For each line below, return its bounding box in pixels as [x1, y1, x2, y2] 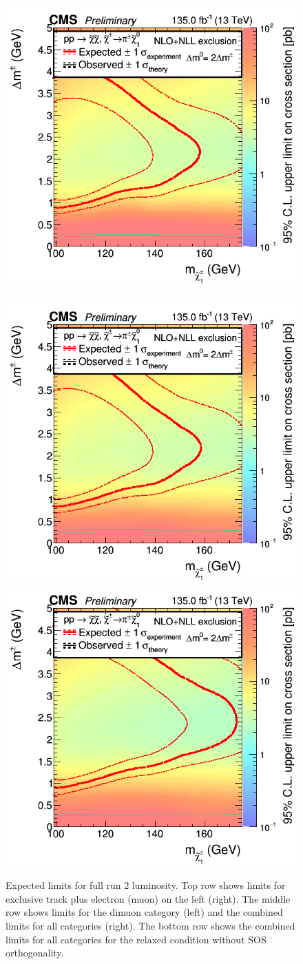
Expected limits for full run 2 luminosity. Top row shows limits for [6, 878, 286, 892]
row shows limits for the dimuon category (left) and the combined [6, 905, 283, 919]
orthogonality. [6, 945, 64, 960]
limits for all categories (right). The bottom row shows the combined [6, 918, 295, 932]
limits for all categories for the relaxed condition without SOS [6, 932, 267, 946]
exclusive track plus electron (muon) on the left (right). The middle [6, 891, 291, 905]
